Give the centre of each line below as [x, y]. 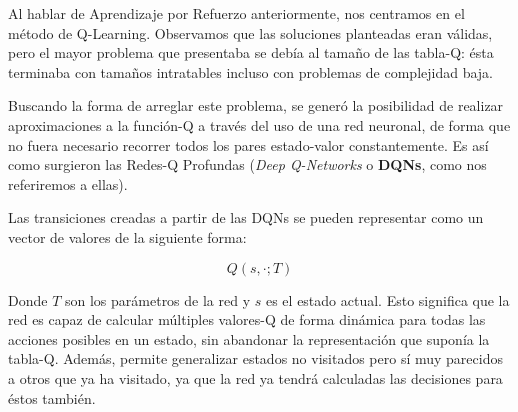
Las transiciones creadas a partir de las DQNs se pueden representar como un [246, 217]
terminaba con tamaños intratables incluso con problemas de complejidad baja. [250, 71]
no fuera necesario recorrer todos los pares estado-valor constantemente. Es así [248, 144]
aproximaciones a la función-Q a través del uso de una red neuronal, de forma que [259, 124]
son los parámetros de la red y [158, 299]
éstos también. [52, 397]
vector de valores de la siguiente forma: [127, 236]
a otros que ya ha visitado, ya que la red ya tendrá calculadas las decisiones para [255, 377]
